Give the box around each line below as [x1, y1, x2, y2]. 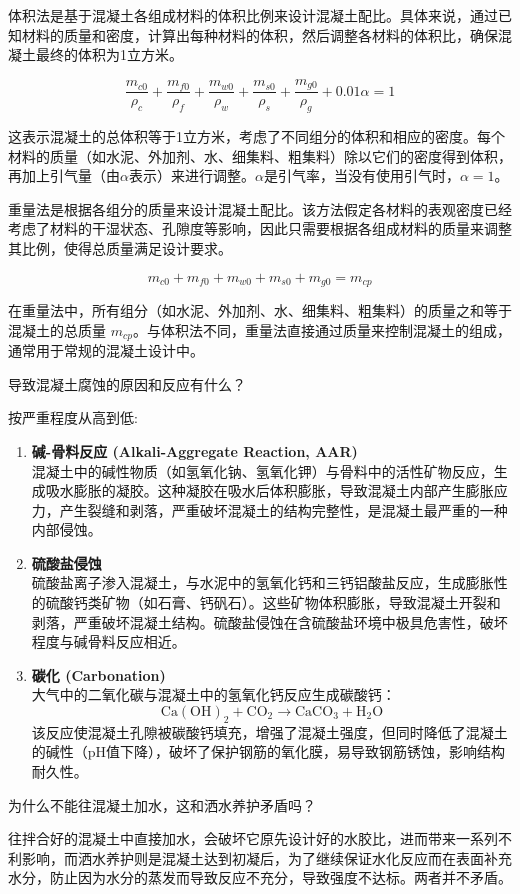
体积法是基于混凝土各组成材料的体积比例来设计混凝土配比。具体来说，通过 [8, 5, 498, 25]
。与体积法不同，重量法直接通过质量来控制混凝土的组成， [132, 319, 511, 340]
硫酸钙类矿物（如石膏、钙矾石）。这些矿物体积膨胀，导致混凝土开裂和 [45, 592, 501, 613]
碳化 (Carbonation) [31, 664, 166, 685]
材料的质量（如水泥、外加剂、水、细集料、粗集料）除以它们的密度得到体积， [8, 145, 512, 166]
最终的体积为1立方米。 [35, 44, 183, 65]
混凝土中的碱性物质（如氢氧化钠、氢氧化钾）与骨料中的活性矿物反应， [31, 460, 494, 481]
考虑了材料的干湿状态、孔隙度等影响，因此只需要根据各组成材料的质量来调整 [8, 218, 512, 239]
